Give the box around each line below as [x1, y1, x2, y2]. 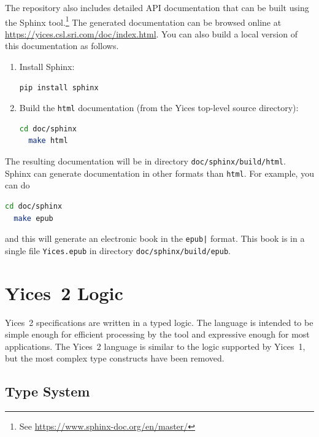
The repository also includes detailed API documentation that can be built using [5, 1, 309, 14]
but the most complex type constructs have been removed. [5, 352, 225, 365]
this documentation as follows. [5, 39, 119, 52]
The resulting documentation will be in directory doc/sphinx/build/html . [5, 155, 286, 168]
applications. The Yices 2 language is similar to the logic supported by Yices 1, [5, 339, 306, 352]
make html [28, 136, 68, 145]
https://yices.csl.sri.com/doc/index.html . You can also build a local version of [5, 27, 298, 40]
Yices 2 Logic [5, 280, 123, 305]
